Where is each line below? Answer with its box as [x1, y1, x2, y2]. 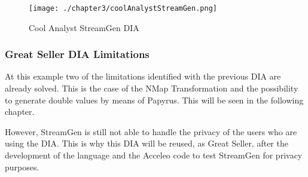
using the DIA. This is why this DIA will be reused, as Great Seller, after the [5, 137, 288, 149]
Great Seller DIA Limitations [5, 47, 150, 62]
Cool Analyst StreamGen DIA [29, 21, 139, 33]
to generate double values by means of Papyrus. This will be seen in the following [5, 93, 304, 106]
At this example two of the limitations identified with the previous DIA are [5, 70, 281, 83]
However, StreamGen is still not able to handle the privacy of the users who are [5, 125, 297, 138]
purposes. [5, 160, 39, 173]
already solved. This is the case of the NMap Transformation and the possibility [5, 82, 298, 94]
